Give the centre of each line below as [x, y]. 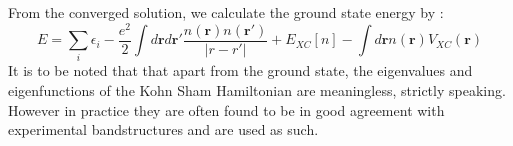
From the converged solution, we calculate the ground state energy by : [226, 12]
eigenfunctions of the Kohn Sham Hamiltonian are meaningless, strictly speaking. [257, 90]
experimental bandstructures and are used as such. [163, 129]
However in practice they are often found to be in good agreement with [226, 109]
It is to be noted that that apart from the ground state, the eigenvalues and [240, 70]
